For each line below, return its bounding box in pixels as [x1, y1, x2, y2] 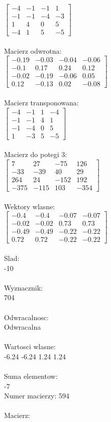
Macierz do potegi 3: [4, 149, 67, 160]
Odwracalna [4, 322, 41, 332]
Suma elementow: [4, 371, 58, 381]
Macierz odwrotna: [4, 45, 62, 56]
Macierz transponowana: [4, 97, 79, 108]
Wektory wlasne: [4, 201, 55, 211]
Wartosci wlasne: [4, 341, 56, 352]
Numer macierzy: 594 [4, 390, 69, 401]
